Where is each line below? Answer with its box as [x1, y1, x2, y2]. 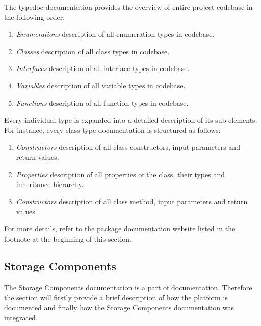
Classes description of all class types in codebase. [16, 45, 170, 56]
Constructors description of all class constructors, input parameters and [16, 142, 240, 152]
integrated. [4, 312, 38, 323]
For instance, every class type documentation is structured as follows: [4, 124, 221, 135]
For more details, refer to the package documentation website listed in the [4, 223, 236, 234]
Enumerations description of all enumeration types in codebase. [16, 29, 215, 39]
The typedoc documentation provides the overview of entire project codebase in [4, 2, 253, 12]
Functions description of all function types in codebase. [16, 97, 189, 108]
